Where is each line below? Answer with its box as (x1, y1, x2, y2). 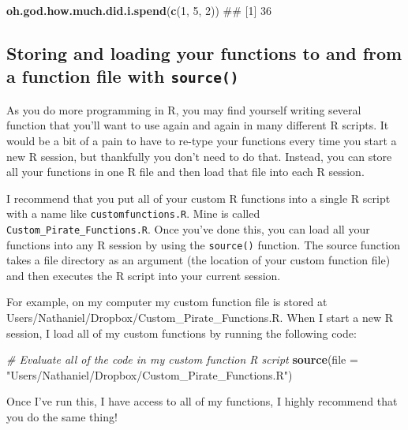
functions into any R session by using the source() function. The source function (6, 236, 400, 252)
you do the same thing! (6, 409, 118, 425)
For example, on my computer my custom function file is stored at (6, 294, 328, 310)
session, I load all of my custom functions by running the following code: (6, 324, 357, 341)
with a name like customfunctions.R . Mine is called (6, 205, 260, 222)
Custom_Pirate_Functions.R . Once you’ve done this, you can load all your (6, 220, 370, 237)
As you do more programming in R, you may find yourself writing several (6, 101, 361, 118)
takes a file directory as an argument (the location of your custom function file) (6, 252, 391, 268)
